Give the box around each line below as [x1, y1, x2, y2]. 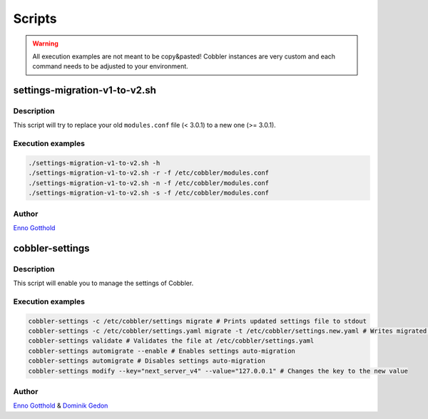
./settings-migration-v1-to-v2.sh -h [28, 159, 160, 167]
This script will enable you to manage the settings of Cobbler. [13, 279, 194, 288]
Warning [32, 39, 58, 48]
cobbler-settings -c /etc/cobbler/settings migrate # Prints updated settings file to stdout [28, 317, 367, 325]
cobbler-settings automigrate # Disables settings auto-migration [28, 357, 265, 365]
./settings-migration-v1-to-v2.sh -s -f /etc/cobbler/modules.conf [28, 189, 270, 197]
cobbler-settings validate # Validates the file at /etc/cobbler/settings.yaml [28, 337, 315, 345]
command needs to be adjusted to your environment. [32, 62, 188, 71]
